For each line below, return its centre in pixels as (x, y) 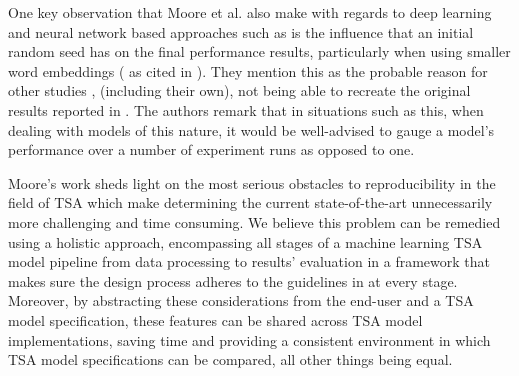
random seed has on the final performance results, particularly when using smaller (259, 51)
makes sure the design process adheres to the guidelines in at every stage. (233, 280)
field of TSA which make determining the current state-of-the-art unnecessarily (250, 202)
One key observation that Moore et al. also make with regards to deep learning (250, 12)
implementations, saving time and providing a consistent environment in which (249, 339)
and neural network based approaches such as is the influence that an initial (241, 31)
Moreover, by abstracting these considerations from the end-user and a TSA (241, 300)
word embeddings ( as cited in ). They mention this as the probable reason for (248, 70)
